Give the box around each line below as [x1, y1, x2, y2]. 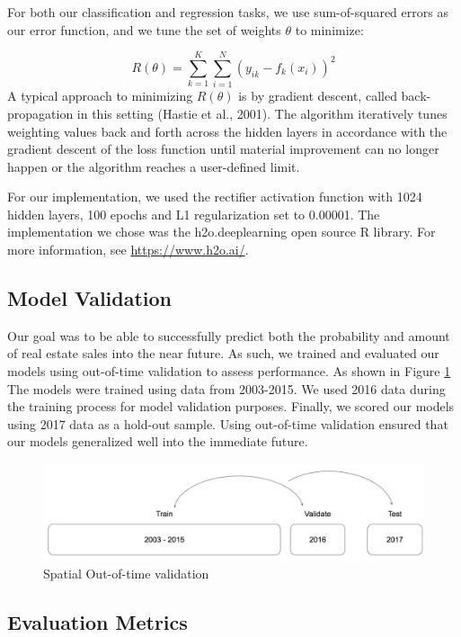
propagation [7, 103, 74, 122]
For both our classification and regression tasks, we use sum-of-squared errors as [7, 3, 448, 21]
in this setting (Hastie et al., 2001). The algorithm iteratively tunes [76, 103, 448, 122]
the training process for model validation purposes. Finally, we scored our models [7, 397, 455, 416]
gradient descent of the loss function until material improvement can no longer [7, 139, 439, 158]
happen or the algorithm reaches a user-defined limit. [7, 157, 300, 175]
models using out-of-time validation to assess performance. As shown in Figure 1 [7, 362, 451, 381]
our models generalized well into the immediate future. [7, 432, 308, 451]
